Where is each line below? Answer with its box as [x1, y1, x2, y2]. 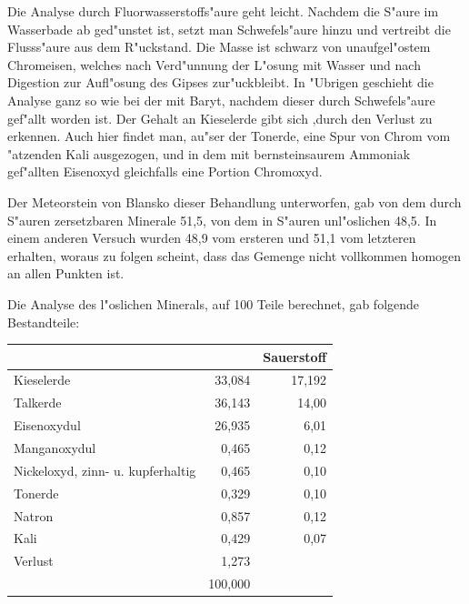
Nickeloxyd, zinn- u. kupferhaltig [14, 460, 196, 479]
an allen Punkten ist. [7, 264, 125, 283]
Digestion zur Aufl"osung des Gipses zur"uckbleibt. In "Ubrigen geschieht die [7, 73, 434, 92]
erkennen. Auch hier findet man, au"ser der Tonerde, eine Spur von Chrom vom [7, 126, 451, 146]
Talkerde [14, 393, 62, 412]
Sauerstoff [263, 347, 327, 366]
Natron [14, 506, 54, 525]
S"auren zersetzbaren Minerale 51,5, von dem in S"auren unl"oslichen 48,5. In [7, 210, 437, 229]
